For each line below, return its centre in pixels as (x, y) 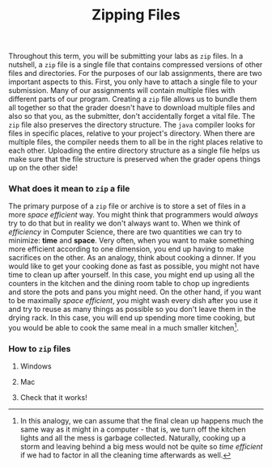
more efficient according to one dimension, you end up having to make (126, 249)
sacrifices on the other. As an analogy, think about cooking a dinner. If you (132, 258)
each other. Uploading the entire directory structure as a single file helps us (134, 150)
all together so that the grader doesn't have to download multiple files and (132, 108)
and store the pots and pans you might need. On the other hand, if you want (135, 292)
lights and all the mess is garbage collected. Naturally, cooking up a (133, 438)
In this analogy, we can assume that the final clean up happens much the (142, 421)
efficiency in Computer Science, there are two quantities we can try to (125, 232)
